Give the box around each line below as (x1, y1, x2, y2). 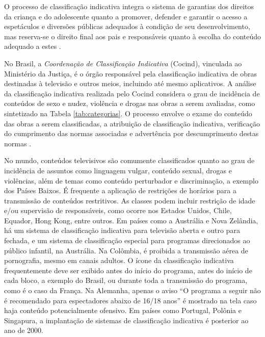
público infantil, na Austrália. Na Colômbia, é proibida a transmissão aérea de (4, 245, 248, 255)
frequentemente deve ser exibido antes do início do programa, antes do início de (4, 265, 252, 275)
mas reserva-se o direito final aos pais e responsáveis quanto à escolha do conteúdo (4, 31, 261, 41)
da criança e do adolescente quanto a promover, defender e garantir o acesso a (4, 11, 248, 21)
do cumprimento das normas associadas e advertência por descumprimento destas (4, 128, 259, 139)
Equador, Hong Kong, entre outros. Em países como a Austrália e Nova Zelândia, (4, 215, 258, 225)
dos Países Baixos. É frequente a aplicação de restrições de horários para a (4, 185, 236, 196)
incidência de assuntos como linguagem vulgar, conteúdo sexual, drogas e (4, 165, 232, 175)
